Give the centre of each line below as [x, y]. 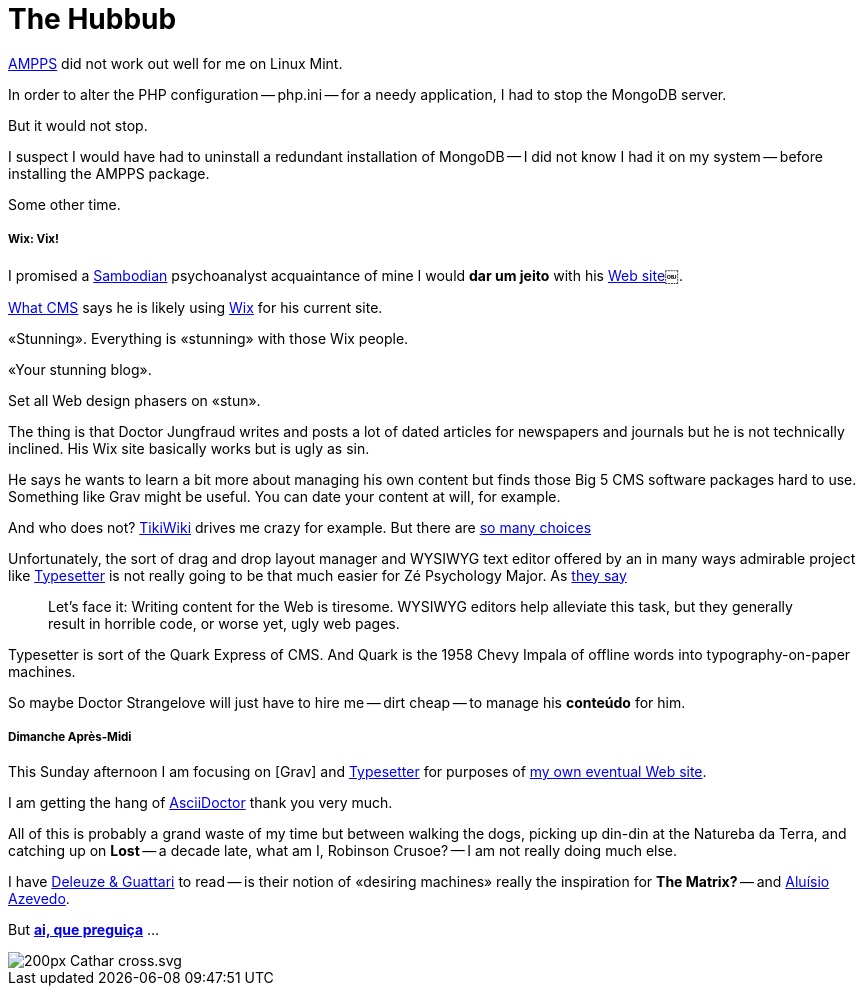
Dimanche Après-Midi [70, 736]
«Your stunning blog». [80, 369]
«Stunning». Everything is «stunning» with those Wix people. [208, 338]
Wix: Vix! [34, 239]
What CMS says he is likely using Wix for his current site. [195, 307]
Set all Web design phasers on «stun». [134, 400]
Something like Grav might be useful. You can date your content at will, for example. [284, 496]
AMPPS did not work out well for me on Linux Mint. [175, 63]
